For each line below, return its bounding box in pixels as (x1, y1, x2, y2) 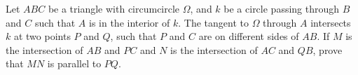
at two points (13, 29, 71, 43)
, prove (312, 42, 343, 57)
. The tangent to (178, 15, 249, 29)
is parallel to (47, 56, 102, 71)
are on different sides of (198, 29, 299, 43)
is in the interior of (88, 15, 170, 29)
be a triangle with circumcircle (48, 1, 180, 15)
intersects (310, 15, 351, 29)
